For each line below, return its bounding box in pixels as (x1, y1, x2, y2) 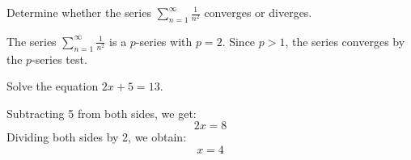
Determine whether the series (6, 4, 151, 20)
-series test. (32, 50, 87, 67)
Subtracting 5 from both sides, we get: (6, 104, 197, 121)
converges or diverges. (204, 4, 312, 20)
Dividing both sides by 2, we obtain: (6, 128, 187, 145)
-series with (135, 32, 193, 49)
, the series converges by (285, 32, 405, 49)
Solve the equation (6, 78, 99, 95)
